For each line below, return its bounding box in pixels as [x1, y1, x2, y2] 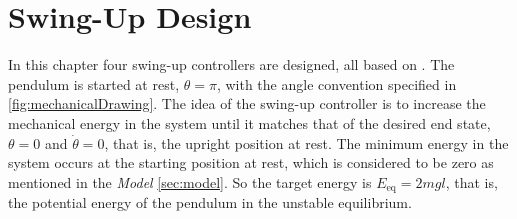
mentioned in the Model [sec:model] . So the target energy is [8, 171, 372, 192]
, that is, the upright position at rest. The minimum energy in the [104, 132, 509, 153]
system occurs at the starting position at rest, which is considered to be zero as [8, 152, 494, 173]
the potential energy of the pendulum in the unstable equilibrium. [8, 192, 412, 213]
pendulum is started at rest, [8, 73, 180, 94]
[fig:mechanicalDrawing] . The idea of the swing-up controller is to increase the [8, 93, 486, 114]
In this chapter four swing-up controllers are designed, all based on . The [8, 54, 455, 75]
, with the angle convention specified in [216, 73, 457, 94]
